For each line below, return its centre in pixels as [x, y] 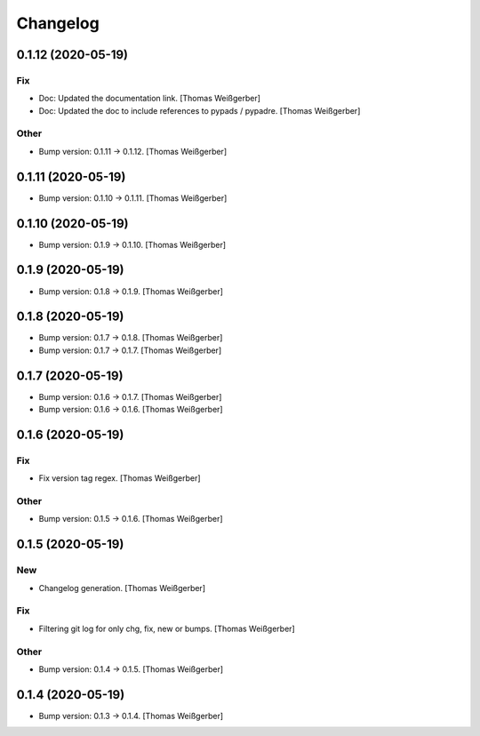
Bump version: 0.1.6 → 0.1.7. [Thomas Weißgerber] [130, 396]
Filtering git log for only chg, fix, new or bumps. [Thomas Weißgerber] [167, 628]
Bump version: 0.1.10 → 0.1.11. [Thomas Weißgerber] [133, 198]
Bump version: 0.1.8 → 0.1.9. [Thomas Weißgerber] [131, 291]
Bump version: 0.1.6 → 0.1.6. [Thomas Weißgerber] [131, 410]
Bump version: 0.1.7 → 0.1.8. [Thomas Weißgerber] [131, 338]
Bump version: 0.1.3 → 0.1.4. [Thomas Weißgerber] [131, 716]
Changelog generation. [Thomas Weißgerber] [122, 588]
